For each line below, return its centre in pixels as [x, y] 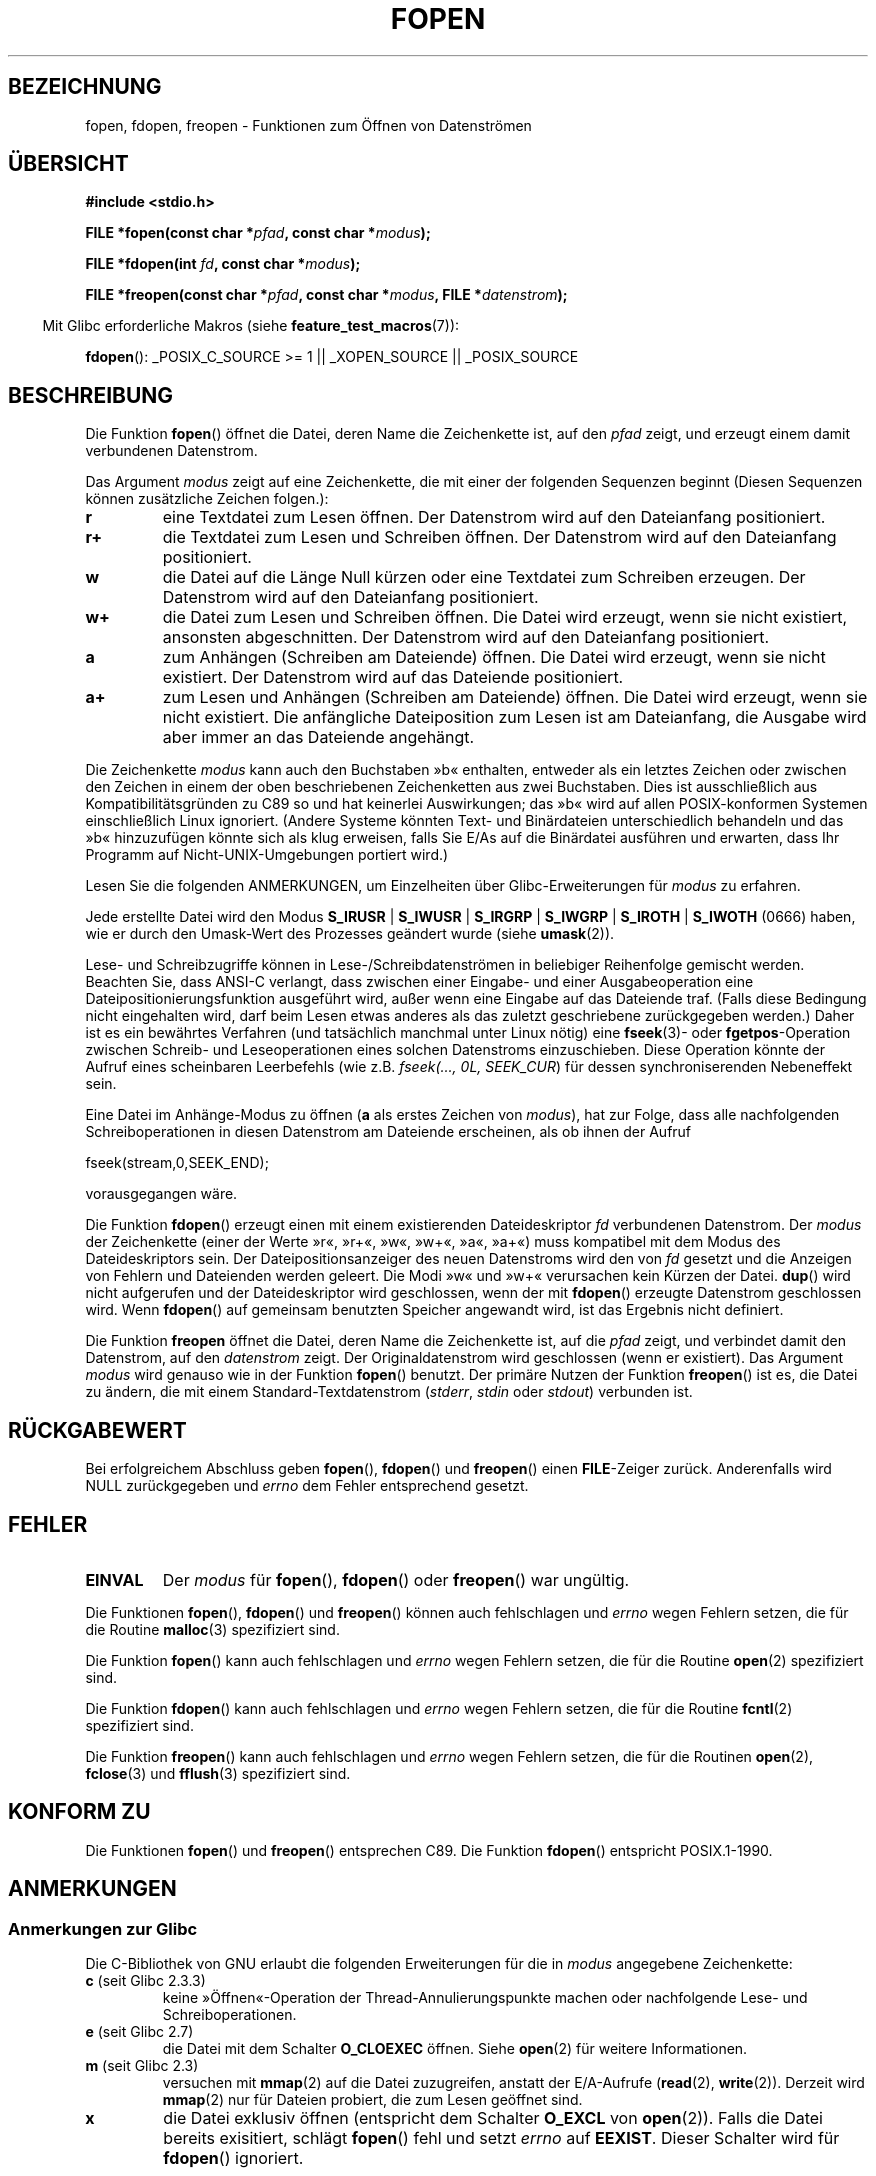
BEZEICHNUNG [85, 87]
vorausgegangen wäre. [161, 1194]
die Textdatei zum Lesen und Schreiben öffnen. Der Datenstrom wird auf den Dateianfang [499, 537]
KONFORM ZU [79, 1812]
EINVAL [114, 1579]
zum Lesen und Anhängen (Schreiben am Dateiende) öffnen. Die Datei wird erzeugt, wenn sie [515, 697]
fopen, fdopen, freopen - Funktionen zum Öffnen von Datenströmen [308, 125]
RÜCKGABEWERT [97, 1430]
